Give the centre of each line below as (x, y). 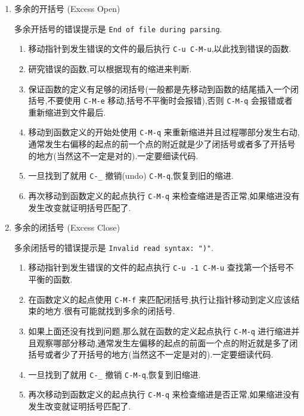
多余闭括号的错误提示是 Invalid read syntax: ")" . (114, 247)
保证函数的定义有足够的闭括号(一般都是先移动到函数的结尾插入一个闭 (164, 89)
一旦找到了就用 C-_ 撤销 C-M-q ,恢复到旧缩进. (114, 374)
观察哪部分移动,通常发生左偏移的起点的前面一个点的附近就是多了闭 (167, 342)
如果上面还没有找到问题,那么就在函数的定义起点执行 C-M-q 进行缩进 (160, 330)
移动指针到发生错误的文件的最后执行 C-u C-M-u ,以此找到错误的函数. (160, 49)
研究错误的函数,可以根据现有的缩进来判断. (110, 68)
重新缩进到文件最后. (67, 112)
